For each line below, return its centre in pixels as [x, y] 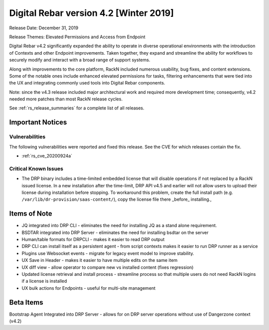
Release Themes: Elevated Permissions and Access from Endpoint [77, 37]
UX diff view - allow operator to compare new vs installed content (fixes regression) [108, 267]
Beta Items [26, 302]
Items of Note [31, 214]
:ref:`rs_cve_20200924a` [47, 156]
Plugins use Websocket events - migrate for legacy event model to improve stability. [108, 253]
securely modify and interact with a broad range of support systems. [80, 60]
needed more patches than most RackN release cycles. [66, 99]
